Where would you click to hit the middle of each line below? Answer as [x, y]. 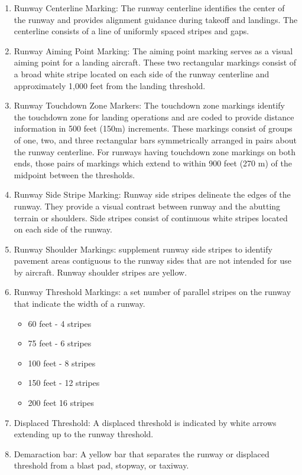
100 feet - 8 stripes [62, 363]
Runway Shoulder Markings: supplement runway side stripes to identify [143, 249]
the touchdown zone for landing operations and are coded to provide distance [154, 117]
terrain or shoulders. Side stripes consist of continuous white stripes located [151, 217]
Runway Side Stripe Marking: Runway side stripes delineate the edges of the [152, 194]
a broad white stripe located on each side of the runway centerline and [142, 73]
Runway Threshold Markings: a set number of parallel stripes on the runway [152, 292]
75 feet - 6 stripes [60, 343]
